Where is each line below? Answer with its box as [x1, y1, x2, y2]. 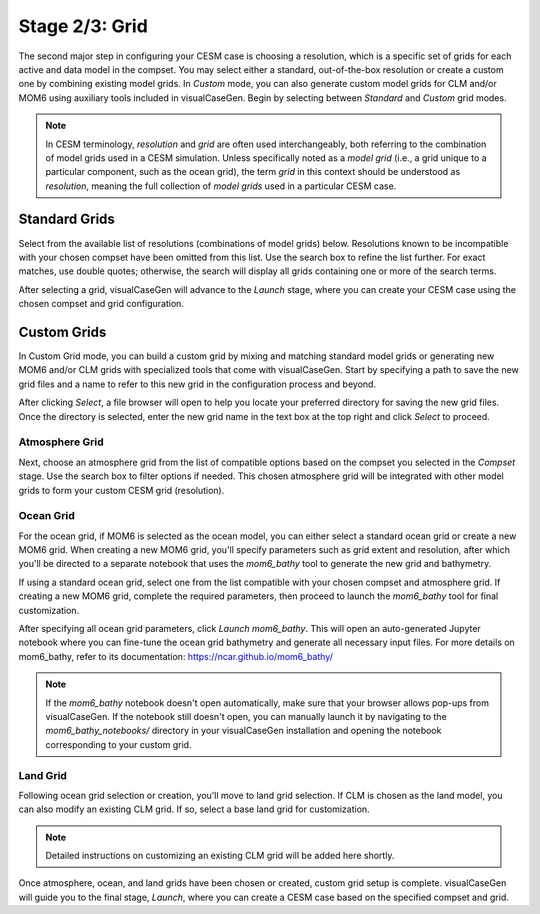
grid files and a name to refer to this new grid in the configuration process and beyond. [18, 378, 377, 390]
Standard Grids [18, 211, 115, 228]
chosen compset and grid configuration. [18, 298, 185, 310]
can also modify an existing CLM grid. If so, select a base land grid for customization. [18, 803, 370, 815]
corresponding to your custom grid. [45, 738, 192, 750]
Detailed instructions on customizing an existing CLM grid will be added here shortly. [45, 850, 395, 862]
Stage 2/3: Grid [18, 15, 149, 37]
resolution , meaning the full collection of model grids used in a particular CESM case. [45, 180, 397, 192]
